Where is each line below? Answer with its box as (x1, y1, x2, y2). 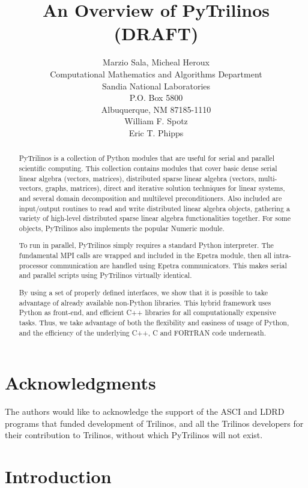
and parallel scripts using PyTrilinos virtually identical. (19, 270, 192, 280)
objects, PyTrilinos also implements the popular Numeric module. (19, 223, 225, 233)
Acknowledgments (5, 370, 156, 395)
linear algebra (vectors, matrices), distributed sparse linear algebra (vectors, (19, 173, 256, 183)
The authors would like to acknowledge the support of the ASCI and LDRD (5, 405, 285, 418)
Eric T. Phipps (128, 126, 184, 139)
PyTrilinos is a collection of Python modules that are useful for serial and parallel (19, 153, 275, 163)
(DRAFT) (113, 21, 199, 46)
